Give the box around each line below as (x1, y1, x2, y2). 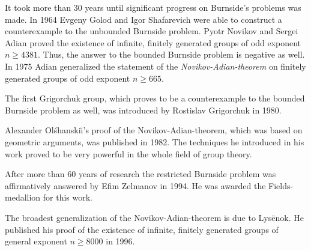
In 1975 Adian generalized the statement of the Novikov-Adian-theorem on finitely (5, 59, 306, 72)
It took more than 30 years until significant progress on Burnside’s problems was (5, 1, 301, 13)
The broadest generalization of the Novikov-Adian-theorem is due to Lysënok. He (5, 211, 304, 223)
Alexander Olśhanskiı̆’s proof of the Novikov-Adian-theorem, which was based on (5, 124, 303, 136)
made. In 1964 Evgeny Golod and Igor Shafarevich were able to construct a (5, 13, 282, 25)
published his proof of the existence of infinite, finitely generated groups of (5, 223, 279, 235)
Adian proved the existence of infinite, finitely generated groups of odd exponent (5, 36, 301, 49)
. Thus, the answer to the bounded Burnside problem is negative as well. (38, 48, 305, 61)
